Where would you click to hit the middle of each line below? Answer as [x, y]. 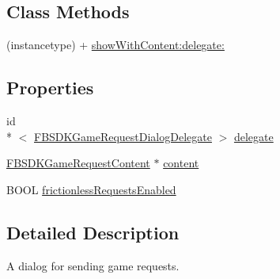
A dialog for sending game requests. [93, 265]
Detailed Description [93, 232]
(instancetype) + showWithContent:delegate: [115, 45]
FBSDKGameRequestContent [78, 163]
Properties [50, 88]
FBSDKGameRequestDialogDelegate [123, 136]
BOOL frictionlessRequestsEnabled [91, 189]
